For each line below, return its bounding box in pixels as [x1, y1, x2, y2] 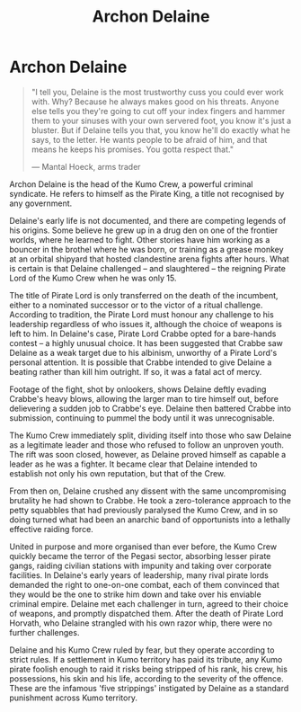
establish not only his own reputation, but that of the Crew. [9, 467, 226, 478]
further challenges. [9, 627, 80, 637]
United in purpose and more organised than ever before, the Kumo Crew [9, 541, 277, 552]
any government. [9, 198, 73, 209]
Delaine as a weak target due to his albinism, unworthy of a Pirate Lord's [9, 347, 278, 358]
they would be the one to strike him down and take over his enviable [9, 589, 262, 600]
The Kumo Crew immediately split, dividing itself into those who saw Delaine [9, 430, 292, 441]
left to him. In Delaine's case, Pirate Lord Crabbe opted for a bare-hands [9, 328, 277, 339]
